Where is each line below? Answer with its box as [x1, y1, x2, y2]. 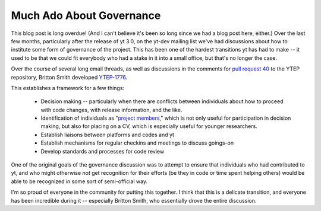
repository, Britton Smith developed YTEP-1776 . [11, 73, 128, 81]
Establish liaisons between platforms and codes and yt [40, 131, 175, 138]
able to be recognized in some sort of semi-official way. [11, 178, 148, 185]
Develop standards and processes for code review [40, 148, 165, 155]
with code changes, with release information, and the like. [40, 106, 182, 113]
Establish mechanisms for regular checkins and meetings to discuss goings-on [40, 139, 234, 146]
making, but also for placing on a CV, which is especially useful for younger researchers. [40, 123, 258, 130]
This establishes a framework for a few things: [11, 84, 125, 91]
